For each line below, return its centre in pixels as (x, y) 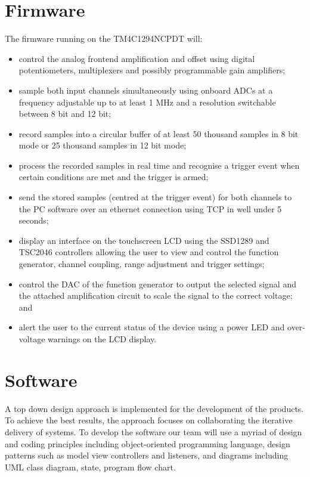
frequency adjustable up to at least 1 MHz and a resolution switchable (147, 102)
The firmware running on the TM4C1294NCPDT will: (104, 38)
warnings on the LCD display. (102, 339)
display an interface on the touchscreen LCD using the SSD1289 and (144, 240)
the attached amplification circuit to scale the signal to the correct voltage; (156, 295)
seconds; (34, 220)
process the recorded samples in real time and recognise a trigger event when (159, 165)
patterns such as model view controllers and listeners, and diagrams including (147, 455)
